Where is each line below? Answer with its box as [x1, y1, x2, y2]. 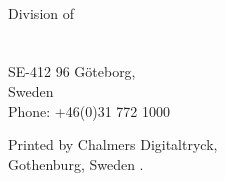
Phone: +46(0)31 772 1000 [8, 100, 170, 121]
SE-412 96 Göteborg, [8, 61, 136, 82]
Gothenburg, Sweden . [8, 153, 144, 174]
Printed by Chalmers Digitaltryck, [8, 134, 218, 155]
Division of [8, 2, 75, 23]
